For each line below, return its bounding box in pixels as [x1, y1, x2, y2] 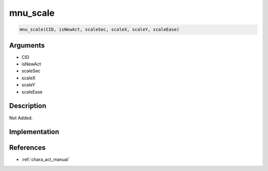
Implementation [9, 128, 60, 136]
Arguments [9, 41, 45, 50]
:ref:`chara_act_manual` [21, 157, 70, 163]
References [9, 144, 46, 152]
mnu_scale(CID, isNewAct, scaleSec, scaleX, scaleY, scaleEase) [19, 27, 180, 32]
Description [9, 102, 47, 110]
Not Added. [9, 114, 33, 121]
